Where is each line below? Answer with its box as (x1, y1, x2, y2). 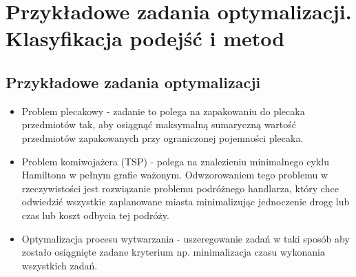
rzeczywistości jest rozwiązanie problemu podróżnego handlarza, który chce (21, 181, 339, 195)
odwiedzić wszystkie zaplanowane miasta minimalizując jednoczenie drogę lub (21, 194, 350, 209)
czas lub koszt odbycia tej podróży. (21, 207, 169, 222)
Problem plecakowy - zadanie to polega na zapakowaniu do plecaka (21, 103, 305, 118)
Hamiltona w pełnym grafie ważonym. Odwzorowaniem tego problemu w (21, 167, 328, 182)
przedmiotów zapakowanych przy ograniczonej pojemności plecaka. (21, 130, 304, 145)
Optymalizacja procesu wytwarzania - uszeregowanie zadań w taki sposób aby (21, 231, 350, 245)
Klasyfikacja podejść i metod (6, 24, 285, 52)
